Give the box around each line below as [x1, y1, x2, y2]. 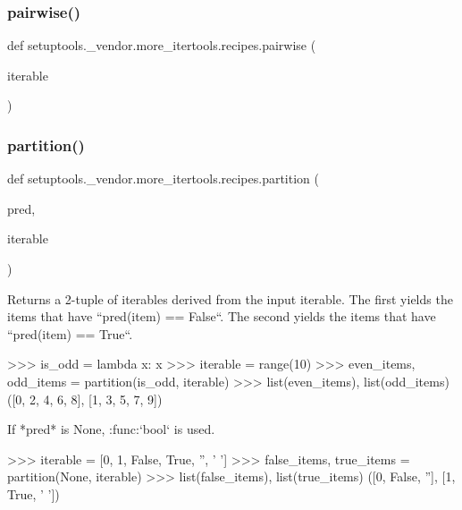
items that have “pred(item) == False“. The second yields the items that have [7, 307, 436, 326]
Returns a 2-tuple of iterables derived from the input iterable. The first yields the [7, 289, 453, 308]
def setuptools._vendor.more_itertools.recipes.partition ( [7, 169, 319, 188]
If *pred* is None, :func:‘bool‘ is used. [7, 420, 215, 438]
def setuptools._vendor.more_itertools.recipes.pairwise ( [7, 36, 316, 55]
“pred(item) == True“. [7, 324, 133, 343]
